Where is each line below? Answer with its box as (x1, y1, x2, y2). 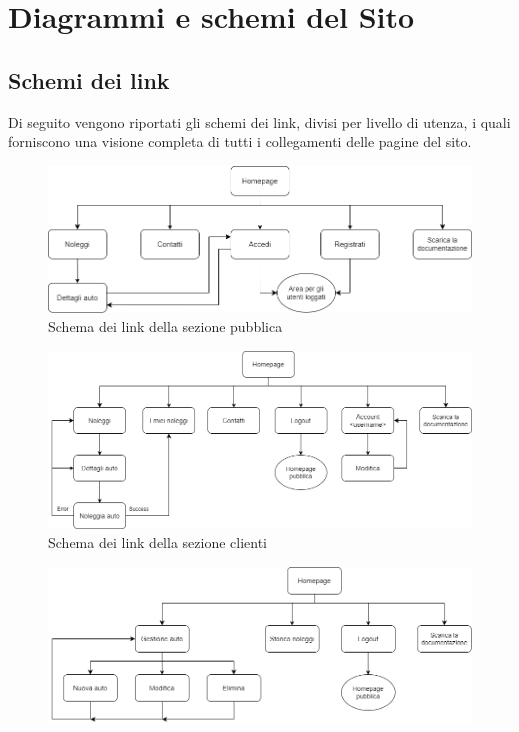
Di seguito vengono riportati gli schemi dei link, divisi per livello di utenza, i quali (8, 111, 511, 132)
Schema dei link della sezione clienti (48, 532, 268, 553)
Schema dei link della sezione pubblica (48, 316, 283, 337)
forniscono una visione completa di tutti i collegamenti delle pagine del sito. (8, 131, 472, 152)
